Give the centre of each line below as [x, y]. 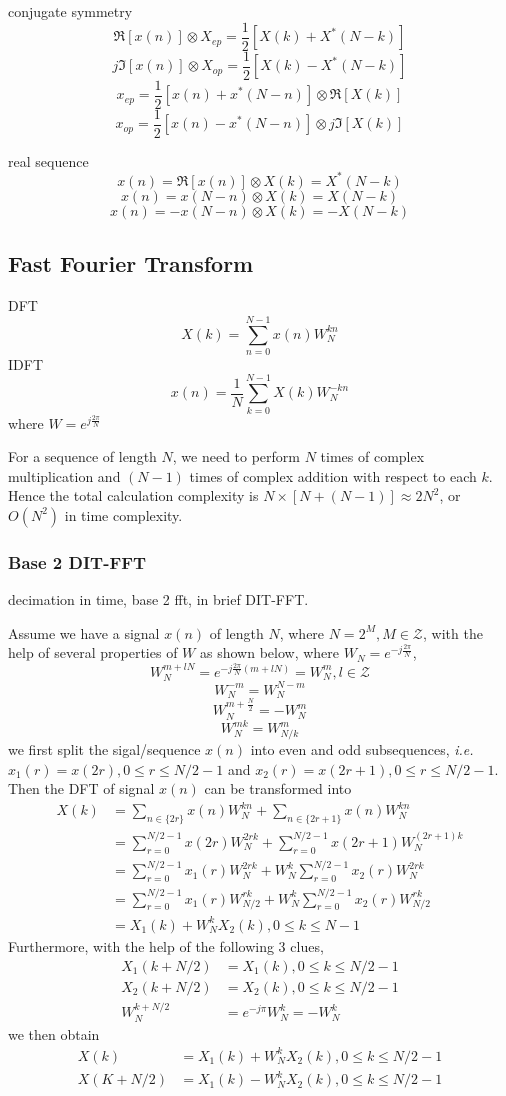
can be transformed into [278, 788]
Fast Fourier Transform [131, 263]
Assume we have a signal [84, 632]
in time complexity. [123, 514]
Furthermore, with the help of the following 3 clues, [166, 945]
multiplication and [64, 475]
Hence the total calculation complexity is [133, 495]
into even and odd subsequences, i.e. [362, 748]
